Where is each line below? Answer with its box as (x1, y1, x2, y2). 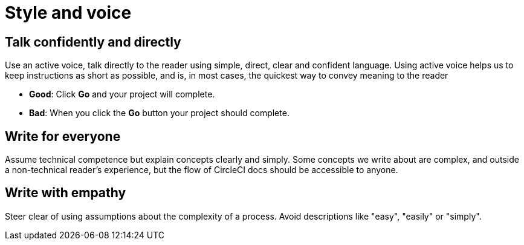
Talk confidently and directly (5, 34, 181, 50)
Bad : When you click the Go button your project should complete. (29, 108, 289, 119)
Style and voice (5, 2, 132, 23)
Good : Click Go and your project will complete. (29, 89, 215, 100)
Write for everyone (5, 128, 121, 144)
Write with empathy (5, 185, 126, 201)
